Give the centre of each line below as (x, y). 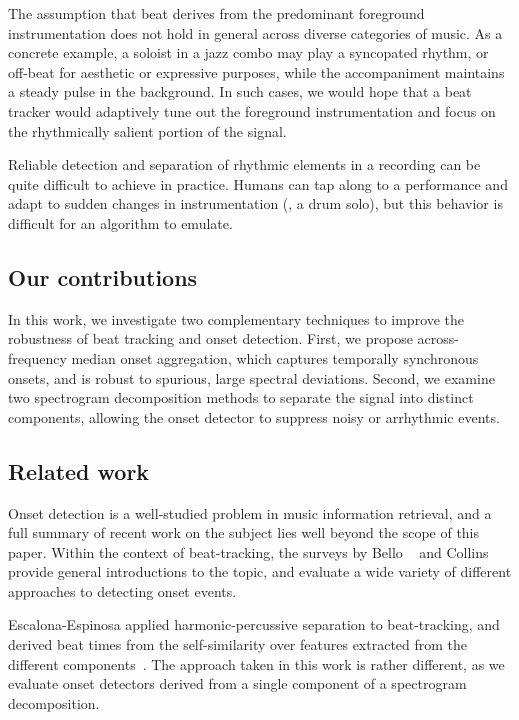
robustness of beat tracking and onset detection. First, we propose (210, 338)
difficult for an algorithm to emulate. (120, 222)
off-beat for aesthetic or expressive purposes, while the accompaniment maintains (256, 71)
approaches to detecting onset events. (122, 590)
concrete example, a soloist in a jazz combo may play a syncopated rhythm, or (248, 52)
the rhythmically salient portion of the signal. (147, 130)
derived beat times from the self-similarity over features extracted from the (238, 644)
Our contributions (103, 276)
